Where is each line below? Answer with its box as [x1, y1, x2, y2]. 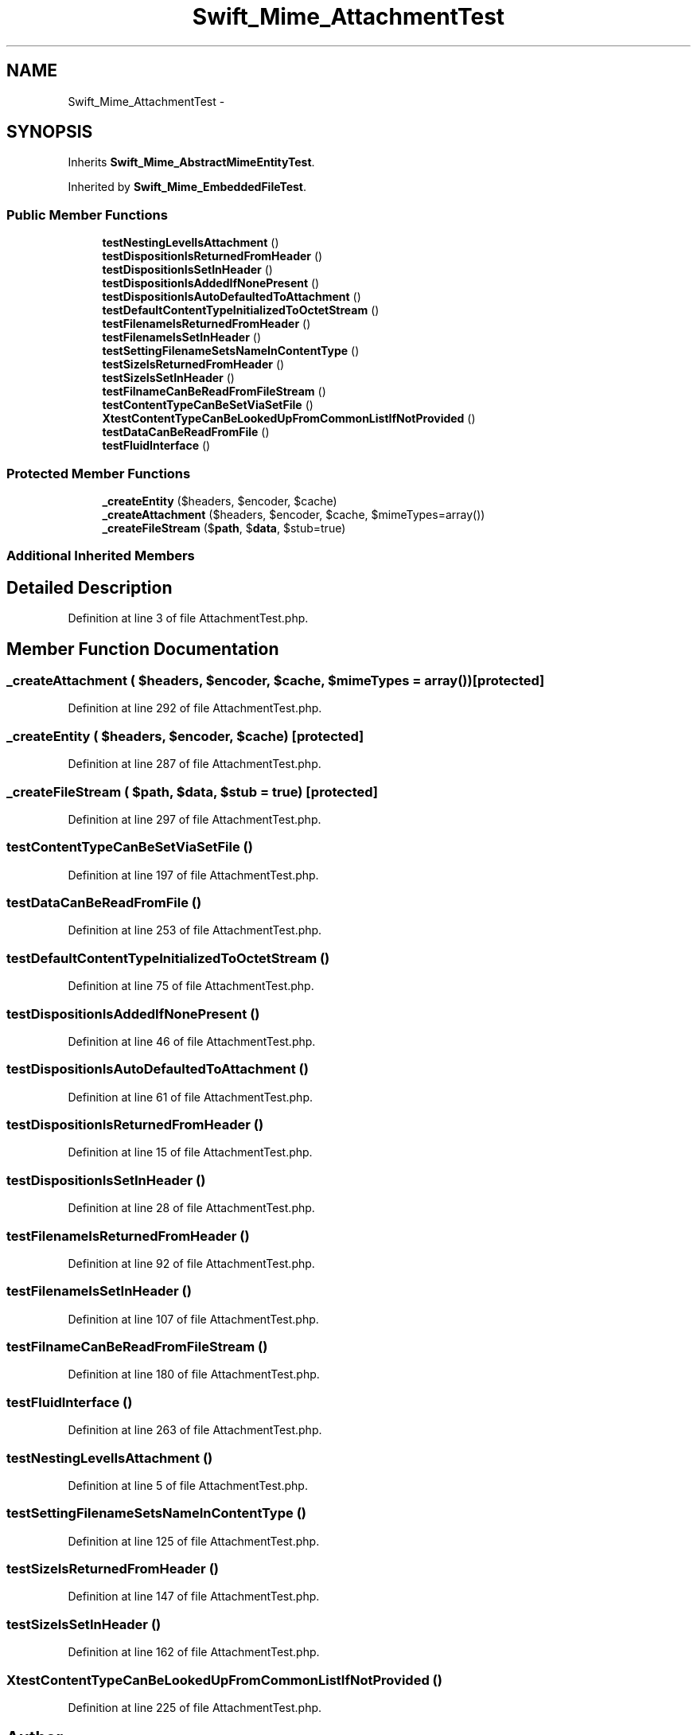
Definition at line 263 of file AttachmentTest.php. [68, 1423, 322, 1437]
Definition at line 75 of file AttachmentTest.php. [68, 979, 314, 993]
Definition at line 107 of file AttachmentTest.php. [68, 1312, 319, 1326]
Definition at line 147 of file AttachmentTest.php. [68, 1589, 320, 1604]
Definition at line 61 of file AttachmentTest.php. [68, 1090, 313, 1104]
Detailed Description [6, 577, 173, 598]
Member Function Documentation [6, 638, 279, 659]
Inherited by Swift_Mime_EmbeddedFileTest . [68, 180, 307, 194]
